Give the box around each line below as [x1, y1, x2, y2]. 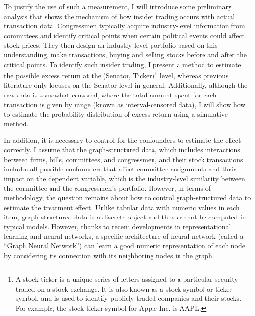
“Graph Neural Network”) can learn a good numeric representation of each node [4, 240, 245, 250]
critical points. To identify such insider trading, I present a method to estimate [4, 59, 241, 69]
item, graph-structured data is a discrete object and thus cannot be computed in [4, 212, 246, 222]
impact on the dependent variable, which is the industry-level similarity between [4, 173, 245, 183]
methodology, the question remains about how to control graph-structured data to [4, 192, 251, 202]
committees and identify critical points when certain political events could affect [4, 30, 245, 40]
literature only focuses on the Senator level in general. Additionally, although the [4, 80, 248, 90]
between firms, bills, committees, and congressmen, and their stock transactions [4, 154, 243, 164]
